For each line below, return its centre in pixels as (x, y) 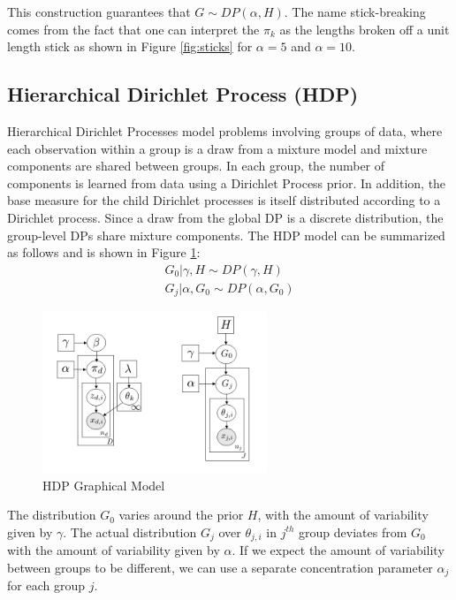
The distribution (52, 515)
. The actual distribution (130, 532)
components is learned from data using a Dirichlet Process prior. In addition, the (227, 182)
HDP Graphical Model (104, 485)
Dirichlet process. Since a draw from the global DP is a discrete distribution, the (225, 217)
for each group (46, 585)
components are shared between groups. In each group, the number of (196, 166)
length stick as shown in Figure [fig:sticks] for (130, 46)
